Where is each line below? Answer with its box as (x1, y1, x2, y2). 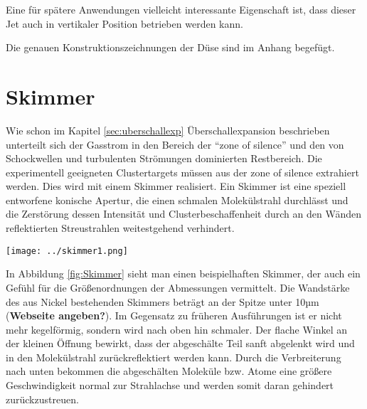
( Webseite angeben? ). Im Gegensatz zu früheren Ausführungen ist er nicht (6, 308, 342, 323)
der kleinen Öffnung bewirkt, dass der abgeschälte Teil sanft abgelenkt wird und (6, 336, 355, 351)
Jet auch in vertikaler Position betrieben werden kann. (6, 16, 243, 31)
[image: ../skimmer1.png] (6, 245, 128, 256)
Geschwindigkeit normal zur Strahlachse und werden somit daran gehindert (6, 378, 334, 393)
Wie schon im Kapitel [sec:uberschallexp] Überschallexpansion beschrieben (6, 122, 330, 137)
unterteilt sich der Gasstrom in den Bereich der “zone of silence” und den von (6, 137, 344, 152)
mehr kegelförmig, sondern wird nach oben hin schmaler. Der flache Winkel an (6, 322, 348, 336)
